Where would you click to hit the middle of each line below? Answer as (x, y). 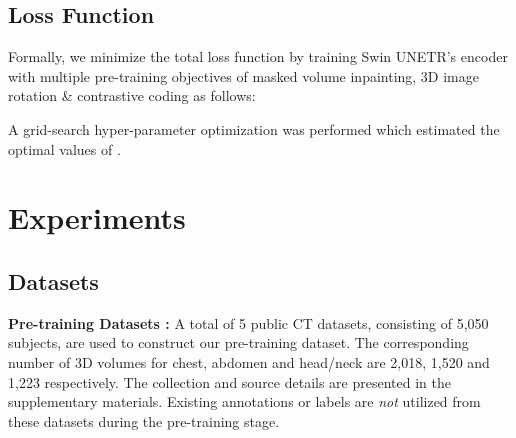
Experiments (97, 217)
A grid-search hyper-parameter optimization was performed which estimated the (254, 128)
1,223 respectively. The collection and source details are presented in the (229, 381)
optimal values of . (64, 148)
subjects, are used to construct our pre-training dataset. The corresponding (238, 342)
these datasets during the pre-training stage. (144, 420)
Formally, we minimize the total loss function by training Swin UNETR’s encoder (258, 56)
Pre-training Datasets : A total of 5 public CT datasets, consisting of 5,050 (248, 322)
